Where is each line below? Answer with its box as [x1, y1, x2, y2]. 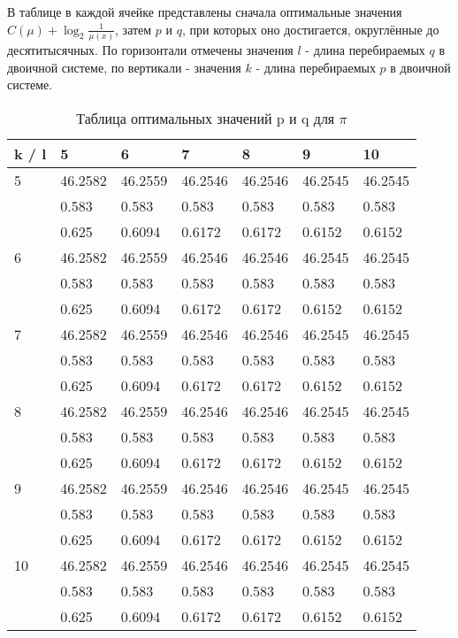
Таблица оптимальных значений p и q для [76, 107, 335, 128]
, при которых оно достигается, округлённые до [181, 19, 439, 38]
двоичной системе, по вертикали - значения [7, 58, 241, 76]
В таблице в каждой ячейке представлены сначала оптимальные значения [7, 3, 402, 20]
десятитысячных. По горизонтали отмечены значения [7, 40, 294, 58]
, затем [115, 19, 152, 38]
